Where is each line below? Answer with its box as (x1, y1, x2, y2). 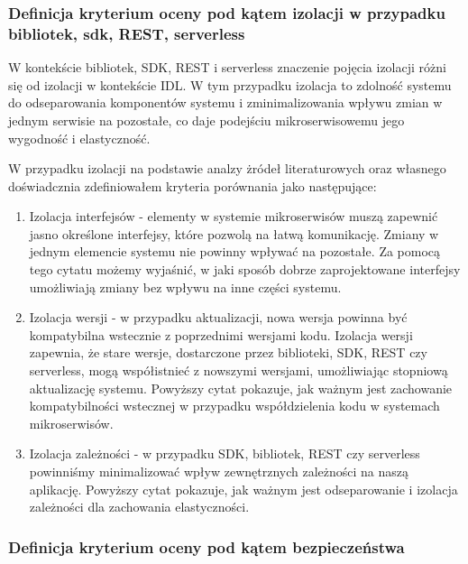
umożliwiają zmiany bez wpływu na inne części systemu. (29, 277, 342, 296)
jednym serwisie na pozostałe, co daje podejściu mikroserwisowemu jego (8, 110, 405, 129)
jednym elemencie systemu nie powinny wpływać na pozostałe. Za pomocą (29, 242, 441, 261)
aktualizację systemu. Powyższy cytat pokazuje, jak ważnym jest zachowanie (29, 378, 453, 397)
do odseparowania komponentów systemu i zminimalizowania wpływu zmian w (8, 93, 443, 112)
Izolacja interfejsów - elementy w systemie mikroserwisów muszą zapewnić (29, 207, 438, 226)
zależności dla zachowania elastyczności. (29, 497, 250, 516)
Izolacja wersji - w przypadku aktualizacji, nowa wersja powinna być (29, 308, 408, 327)
